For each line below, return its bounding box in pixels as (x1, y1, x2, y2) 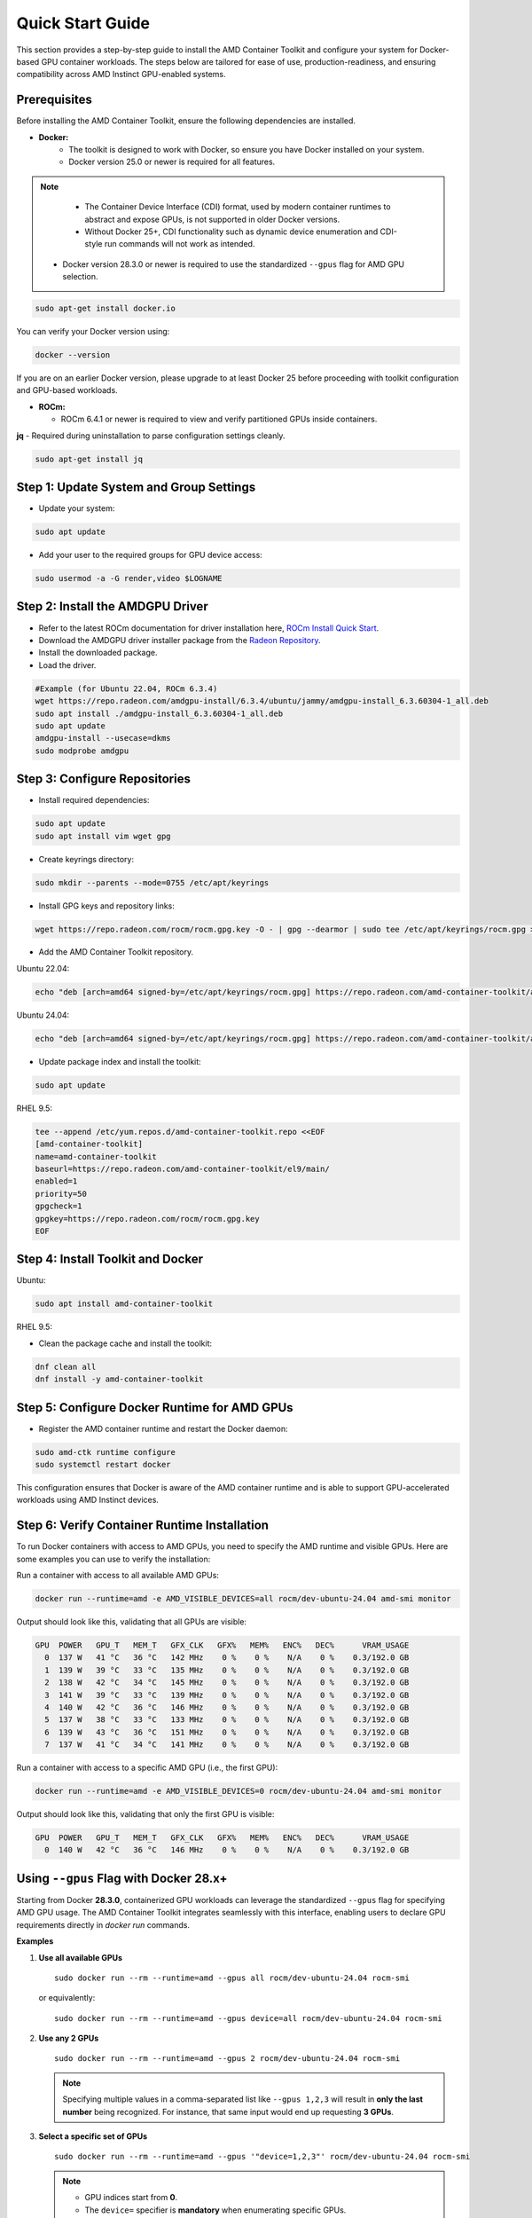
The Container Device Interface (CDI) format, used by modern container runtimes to (84, 201, 391, 212)
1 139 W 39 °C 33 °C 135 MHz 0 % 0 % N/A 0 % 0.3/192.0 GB (44, 1664, 410, 1675)
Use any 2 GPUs (38, 2033, 99, 2044)
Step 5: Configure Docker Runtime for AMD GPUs (16, 1400, 293, 1415)
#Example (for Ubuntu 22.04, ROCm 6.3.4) (35, 683, 218, 694)
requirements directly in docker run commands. (16, 1919, 191, 1930)
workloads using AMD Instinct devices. (16, 1495, 160, 1506)
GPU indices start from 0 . (84, 2192, 178, 2203)
